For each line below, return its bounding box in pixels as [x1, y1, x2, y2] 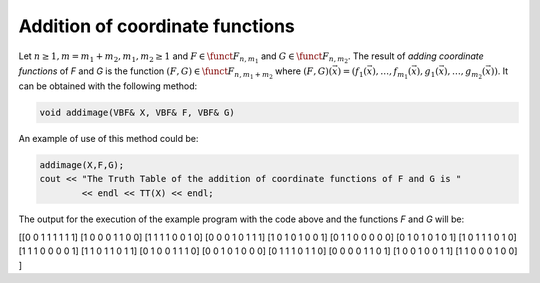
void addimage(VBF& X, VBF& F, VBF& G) [39, 106, 235, 118]
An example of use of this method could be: [18, 132, 199, 144]
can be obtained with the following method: [18, 80, 198, 92]
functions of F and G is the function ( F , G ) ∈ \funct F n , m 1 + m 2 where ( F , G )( [18, 65, 333, 80]
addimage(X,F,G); [39, 159, 125, 170]
